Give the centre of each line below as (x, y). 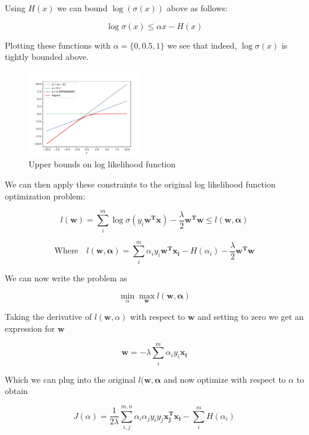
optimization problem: (45, 196)
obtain (16, 391)
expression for (30, 328)
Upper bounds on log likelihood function (102, 164)
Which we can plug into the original (70, 379)
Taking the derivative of (48, 317)
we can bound (82, 8)
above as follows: (197, 8)
